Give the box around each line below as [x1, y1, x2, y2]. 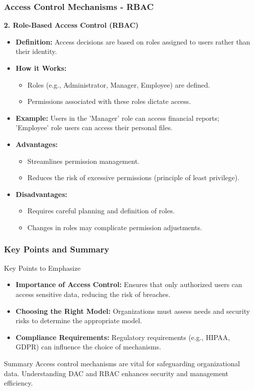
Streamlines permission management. [27, 155, 140, 166]
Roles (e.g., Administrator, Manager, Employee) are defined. [27, 79, 210, 90]
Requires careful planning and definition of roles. [27, 205, 175, 216]
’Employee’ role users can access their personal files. [15, 122, 173, 133]
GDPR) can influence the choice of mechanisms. [15, 342, 161, 352]
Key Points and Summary [4, 243, 109, 255]
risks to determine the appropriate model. [15, 315, 142, 326]
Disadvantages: [15, 189, 67, 199]
